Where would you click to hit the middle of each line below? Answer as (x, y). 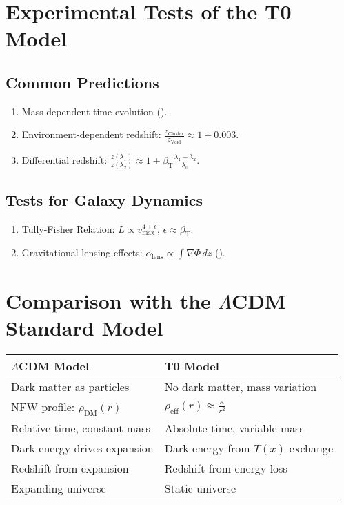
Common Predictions (82, 82)
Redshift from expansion (70, 468)
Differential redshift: (64, 160)
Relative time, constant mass (81, 428)
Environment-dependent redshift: (91, 134)
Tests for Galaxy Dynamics (104, 199)
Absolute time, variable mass (234, 428)
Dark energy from (207, 448)
